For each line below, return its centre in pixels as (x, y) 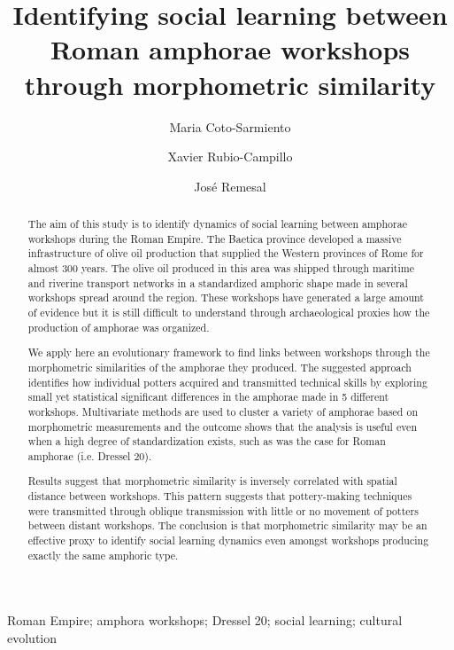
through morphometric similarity (230, 84)
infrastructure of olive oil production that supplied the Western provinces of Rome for (226, 253)
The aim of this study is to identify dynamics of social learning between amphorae (217, 224)
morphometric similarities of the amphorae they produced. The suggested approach (219, 367)
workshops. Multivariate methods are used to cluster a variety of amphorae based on (223, 411)
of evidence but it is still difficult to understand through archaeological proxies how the (229, 313)
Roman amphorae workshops (230, 49)
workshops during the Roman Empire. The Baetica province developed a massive (215, 238)
